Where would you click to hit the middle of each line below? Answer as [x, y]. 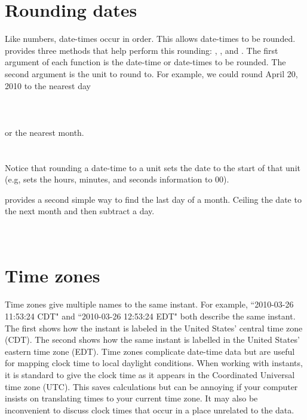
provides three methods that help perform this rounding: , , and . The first [142, 50]
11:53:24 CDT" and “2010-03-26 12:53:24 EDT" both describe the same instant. [150, 316]
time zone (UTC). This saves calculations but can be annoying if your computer [151, 386]
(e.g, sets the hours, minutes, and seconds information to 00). [117, 179]
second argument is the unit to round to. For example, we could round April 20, [151, 73]
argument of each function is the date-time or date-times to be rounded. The [145, 62]
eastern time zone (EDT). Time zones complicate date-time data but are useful [150, 351]
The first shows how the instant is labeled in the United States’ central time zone [154, 328]
